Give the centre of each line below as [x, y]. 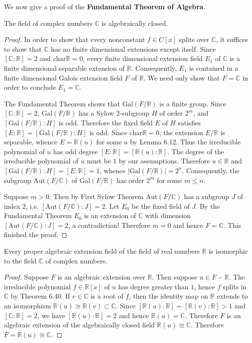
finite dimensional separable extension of [64, 68]
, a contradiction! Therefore [109, 225]
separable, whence [31, 142]
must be [99, 161]
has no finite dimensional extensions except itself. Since [133, 49]
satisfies [190, 122]
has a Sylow [96, 113]
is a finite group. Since [193, 103]
